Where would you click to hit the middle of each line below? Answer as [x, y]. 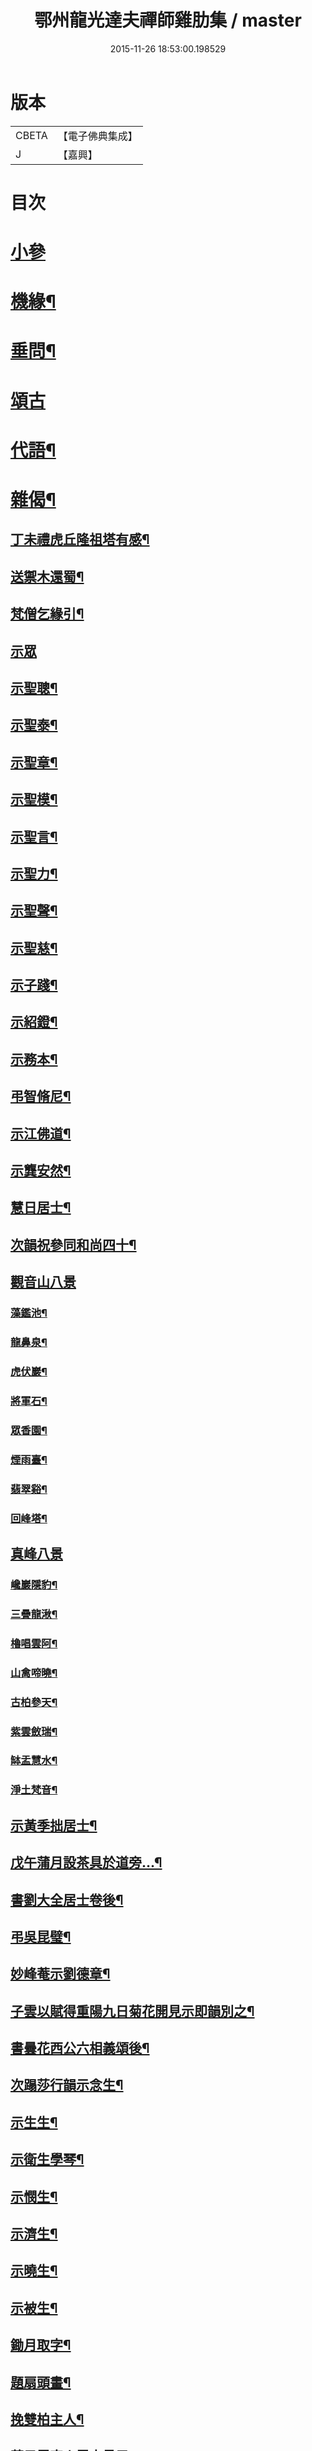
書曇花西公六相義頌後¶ [80, 2048]
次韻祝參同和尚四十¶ [73, 1244]
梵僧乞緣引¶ [47, 614]
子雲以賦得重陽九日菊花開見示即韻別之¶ [132, 2011]
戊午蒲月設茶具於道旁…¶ [86, 1862]
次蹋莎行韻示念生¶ [67, 2085]
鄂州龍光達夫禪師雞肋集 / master [168, 20]
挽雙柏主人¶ [47, 2419]
